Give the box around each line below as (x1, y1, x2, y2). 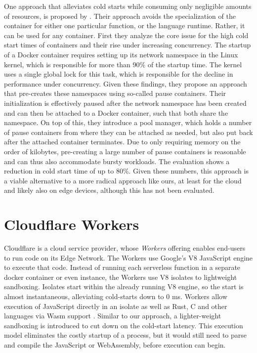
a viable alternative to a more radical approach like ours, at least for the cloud (4, 175, 242, 185)
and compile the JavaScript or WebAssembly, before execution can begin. (4, 339, 226, 350)
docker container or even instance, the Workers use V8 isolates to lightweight (4, 271, 237, 282)
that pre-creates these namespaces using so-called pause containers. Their (4, 88, 226, 98)
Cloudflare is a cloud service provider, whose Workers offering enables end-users (4, 243, 246, 253)
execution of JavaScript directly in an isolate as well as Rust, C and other (4, 301, 227, 311)
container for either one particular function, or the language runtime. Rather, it (4, 20, 245, 31)
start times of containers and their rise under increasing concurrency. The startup (4, 40, 251, 50)
